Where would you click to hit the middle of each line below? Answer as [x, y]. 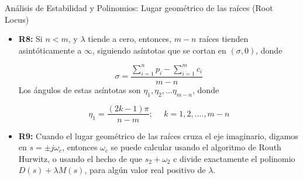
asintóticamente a [50, 50]
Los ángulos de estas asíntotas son [80, 89]
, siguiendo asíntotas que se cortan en [159, 50]
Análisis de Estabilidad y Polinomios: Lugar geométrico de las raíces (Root [139, 8]
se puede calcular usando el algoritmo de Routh [196, 147]
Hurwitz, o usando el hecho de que [80, 158]
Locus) [17, 19]
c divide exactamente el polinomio [234, 158]
